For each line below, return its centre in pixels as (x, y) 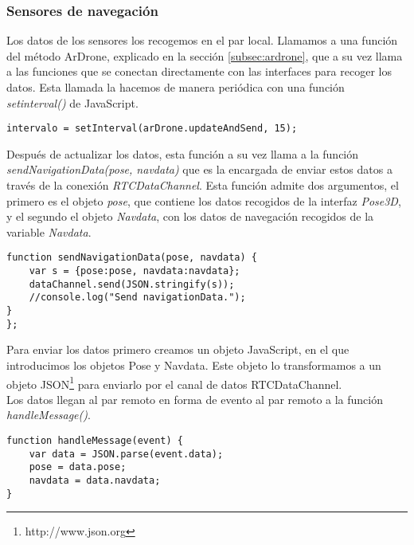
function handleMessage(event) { (95, 440)
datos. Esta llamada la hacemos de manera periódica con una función (176, 87)
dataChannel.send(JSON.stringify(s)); (132, 284)
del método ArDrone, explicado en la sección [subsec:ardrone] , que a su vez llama (205, 55)
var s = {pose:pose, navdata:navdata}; (135, 271)
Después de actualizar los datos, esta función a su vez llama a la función (183, 153)
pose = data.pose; (78, 467)
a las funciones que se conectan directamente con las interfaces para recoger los (199, 71)
